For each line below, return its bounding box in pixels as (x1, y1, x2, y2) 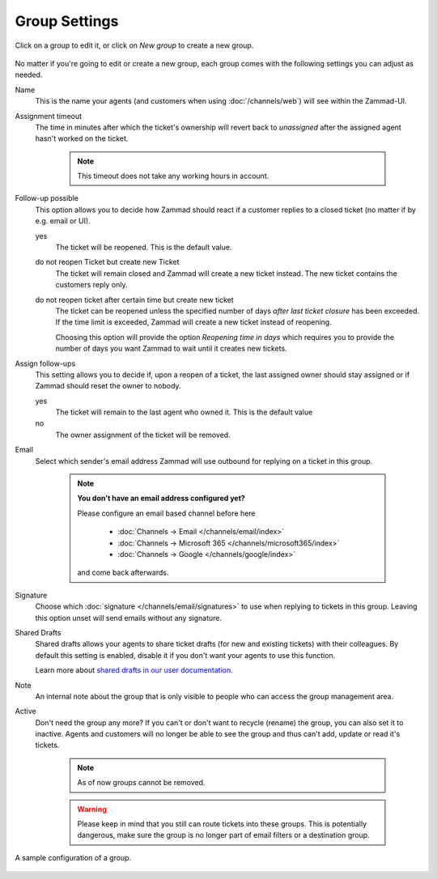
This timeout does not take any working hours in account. (77, 171, 269, 181)
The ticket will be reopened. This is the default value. (55, 243, 232, 253)
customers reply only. (55, 280, 128, 290)
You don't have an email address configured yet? (77, 494, 246, 503)
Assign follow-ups (15, 359, 76, 368)
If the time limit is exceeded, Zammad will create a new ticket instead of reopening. (55, 317, 332, 327)
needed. (15, 70, 43, 80)
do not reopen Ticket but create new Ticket (35, 257, 180, 267)
